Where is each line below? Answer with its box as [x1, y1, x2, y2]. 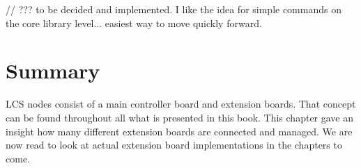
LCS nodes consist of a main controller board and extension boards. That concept [6, 96, 356, 111]
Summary [6, 56, 100, 85]
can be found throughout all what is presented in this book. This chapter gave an [6, 110, 354, 124]
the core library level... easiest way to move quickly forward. [6, 15, 262, 30]
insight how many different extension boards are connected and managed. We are [6, 124, 353, 138]
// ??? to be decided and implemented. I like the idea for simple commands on [6, 2, 341, 16]
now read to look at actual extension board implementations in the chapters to [6, 137, 342, 152]
